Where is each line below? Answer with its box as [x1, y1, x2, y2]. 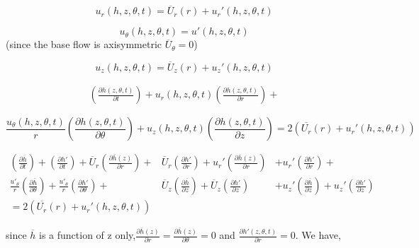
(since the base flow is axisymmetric [6, 37, 162, 52]
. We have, [295, 228, 341, 242]
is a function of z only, [39, 228, 136, 242]
